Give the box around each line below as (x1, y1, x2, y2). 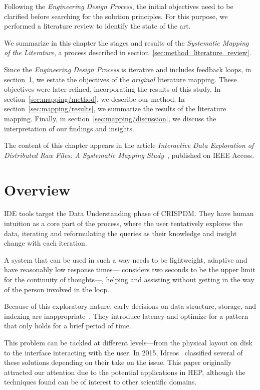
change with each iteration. (4, 238, 87, 248)
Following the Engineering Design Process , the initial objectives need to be (4, 1, 233, 11)
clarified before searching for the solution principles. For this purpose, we (4, 11, 228, 21)
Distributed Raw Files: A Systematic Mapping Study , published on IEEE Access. (4, 149, 254, 160)
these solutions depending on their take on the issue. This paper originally (4, 357, 232, 367)
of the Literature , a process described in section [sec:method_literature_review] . (4, 47, 251, 58)
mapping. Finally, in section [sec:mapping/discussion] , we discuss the (4, 113, 216, 123)
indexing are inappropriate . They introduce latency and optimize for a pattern (4, 310, 248, 321)
